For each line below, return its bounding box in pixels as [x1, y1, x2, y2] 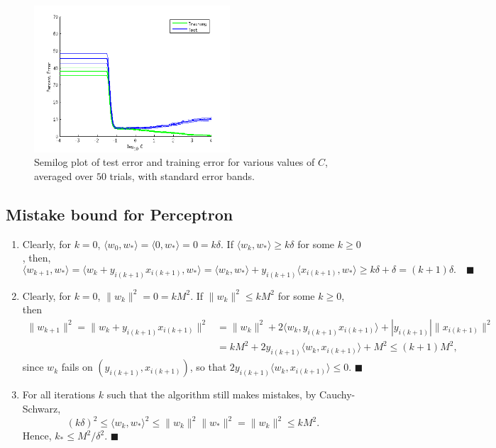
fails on [61, 359, 93, 374]
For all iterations [22, 387, 96, 402]
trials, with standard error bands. [109, 168, 255, 183]
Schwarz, [22, 401, 61, 415]
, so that [189, 359, 227, 374]
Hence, [22, 428, 52, 443]
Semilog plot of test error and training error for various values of [34, 155, 315, 169]
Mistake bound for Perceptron [6, 203, 233, 225]
